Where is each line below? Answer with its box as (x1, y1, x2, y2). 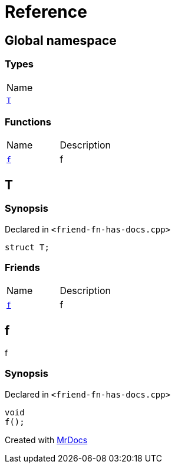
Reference (5, 2, 87, 22)
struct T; (5, 242, 49, 252)
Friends (5, 261, 40, 273)
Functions (5, 115, 51, 128)
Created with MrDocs (5, 434, 88, 445)
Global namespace (5, 33, 117, 48)
